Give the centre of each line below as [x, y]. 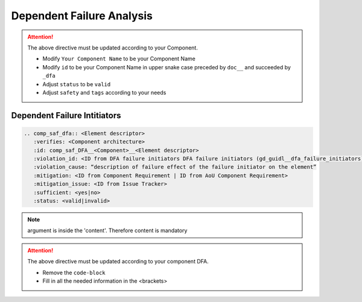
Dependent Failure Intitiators [66, 115]
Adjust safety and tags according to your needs [104, 92]
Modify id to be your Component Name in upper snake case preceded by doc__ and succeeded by [167, 67]
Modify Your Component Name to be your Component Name [119, 59]
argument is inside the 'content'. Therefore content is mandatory [107, 231]
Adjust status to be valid [77, 84]
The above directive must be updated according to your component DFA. [118, 262]
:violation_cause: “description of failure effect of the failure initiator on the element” [175, 167]
